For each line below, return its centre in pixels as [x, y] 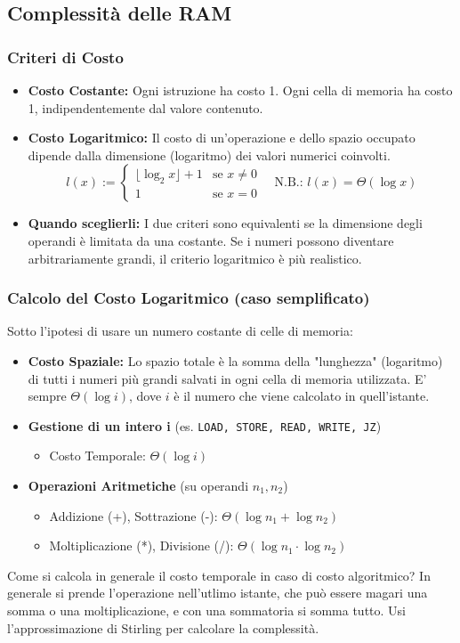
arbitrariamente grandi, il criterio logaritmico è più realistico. [195, 258]
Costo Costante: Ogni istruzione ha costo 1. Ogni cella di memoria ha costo [240, 90]
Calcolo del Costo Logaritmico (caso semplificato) [189, 298]
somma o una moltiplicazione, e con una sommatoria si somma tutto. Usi [206, 610]
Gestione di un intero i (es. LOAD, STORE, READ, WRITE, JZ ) [205, 425]
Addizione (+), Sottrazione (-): [133, 515]
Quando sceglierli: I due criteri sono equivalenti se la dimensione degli [225, 223]
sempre [47, 396]
